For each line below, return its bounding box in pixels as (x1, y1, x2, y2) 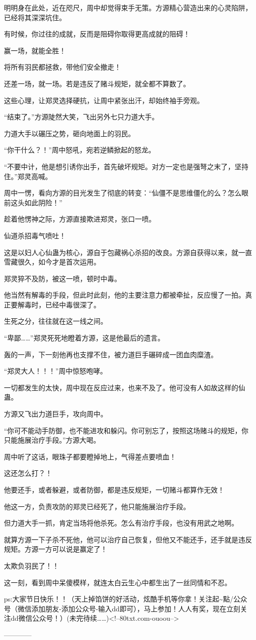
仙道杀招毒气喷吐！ (4, 230, 66, 240)
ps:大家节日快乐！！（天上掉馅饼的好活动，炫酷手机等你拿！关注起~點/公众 (4, 594, 247, 604)
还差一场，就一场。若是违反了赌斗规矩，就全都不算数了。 (4, 78, 190, 88)
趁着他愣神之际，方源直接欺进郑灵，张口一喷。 (4, 214, 156, 224)
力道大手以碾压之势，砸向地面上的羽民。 (4, 128, 135, 138)
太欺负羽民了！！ (4, 560, 59, 570)
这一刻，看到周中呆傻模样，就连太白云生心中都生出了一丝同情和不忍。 (4, 577, 231, 587)
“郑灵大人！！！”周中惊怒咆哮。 (4, 366, 107, 376)
